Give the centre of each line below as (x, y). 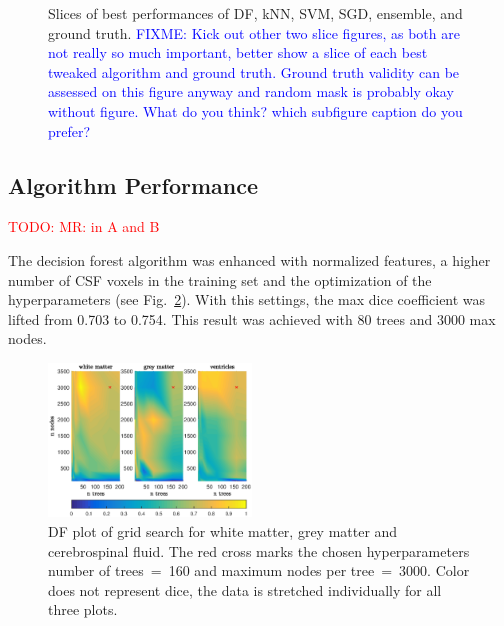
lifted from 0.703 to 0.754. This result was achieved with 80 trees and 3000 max (252, 318)
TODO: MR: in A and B (84, 226)
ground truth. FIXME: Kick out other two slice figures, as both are (254, 32)
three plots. (83, 609)
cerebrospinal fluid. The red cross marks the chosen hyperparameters (259, 550)
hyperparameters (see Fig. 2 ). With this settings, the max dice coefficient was (247, 299)
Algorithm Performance (133, 184)
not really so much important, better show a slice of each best (238, 52)
